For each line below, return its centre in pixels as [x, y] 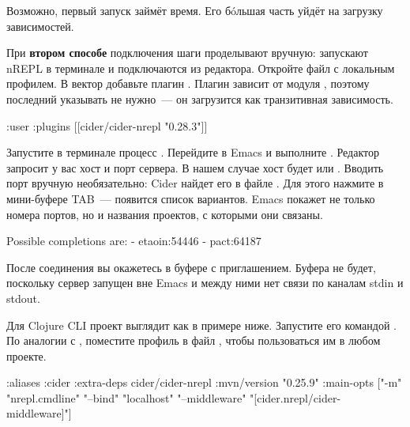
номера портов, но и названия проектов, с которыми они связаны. [165, 214]
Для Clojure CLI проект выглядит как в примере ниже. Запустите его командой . [201, 325]
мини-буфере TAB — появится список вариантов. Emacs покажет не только [191, 198]
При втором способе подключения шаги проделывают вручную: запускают [187, 53]
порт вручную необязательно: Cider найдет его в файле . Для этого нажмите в [195, 183]
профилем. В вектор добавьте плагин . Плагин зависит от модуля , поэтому [188, 83]
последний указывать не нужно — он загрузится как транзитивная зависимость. [200, 98]
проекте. [26, 355]
